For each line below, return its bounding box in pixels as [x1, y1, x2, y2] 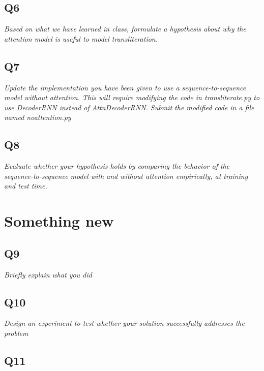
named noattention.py [4, 112, 71, 122]
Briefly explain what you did [4, 269, 92, 280]
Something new [4, 210, 114, 231]
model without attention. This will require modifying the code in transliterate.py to [4, 92, 260, 103]
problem [4, 327, 28, 338]
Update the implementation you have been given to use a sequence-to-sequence [4, 82, 246, 92]
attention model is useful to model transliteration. [4, 33, 158, 44]
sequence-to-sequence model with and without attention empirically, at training [4, 170, 248, 181]
